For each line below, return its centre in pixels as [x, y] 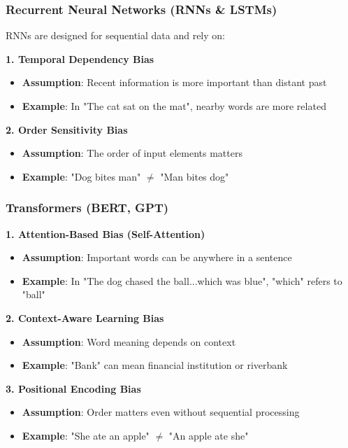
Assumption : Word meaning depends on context [129, 341]
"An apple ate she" [209, 435]
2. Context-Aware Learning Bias [85, 317]
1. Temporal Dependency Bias [80, 58]
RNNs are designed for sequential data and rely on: [115, 35]
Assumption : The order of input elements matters [132, 153]
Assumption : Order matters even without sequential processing [161, 412]
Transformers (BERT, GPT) [87, 208]
